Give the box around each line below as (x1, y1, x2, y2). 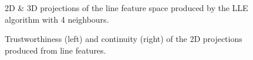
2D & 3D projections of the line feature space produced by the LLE (5, 2, 248, 13)
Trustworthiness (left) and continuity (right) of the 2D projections (5, 33, 242, 45)
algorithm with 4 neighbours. (5, 13, 109, 25)
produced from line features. (5, 44, 106, 56)
